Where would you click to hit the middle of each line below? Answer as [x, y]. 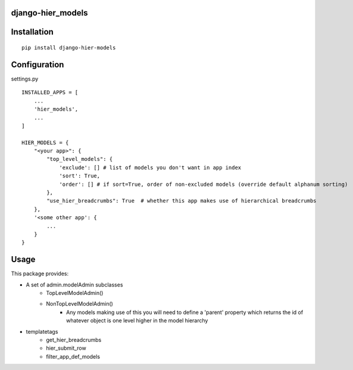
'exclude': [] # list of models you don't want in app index [150, 167]
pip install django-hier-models [69, 48]
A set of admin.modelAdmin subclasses [74, 285]
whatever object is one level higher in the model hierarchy [137, 321]
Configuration [38, 65]
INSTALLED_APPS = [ [50, 93]
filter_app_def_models [73, 356]
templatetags [42, 331]
